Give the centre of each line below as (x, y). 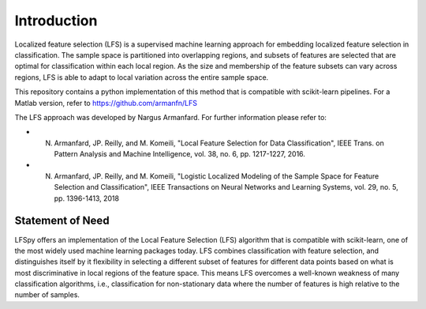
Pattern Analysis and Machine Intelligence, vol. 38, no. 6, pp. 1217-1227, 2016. (179, 154)
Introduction (56, 21)
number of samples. (47, 295)
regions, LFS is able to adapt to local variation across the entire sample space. (142, 77)
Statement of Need (62, 221)
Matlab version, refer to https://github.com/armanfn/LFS (106, 103)
